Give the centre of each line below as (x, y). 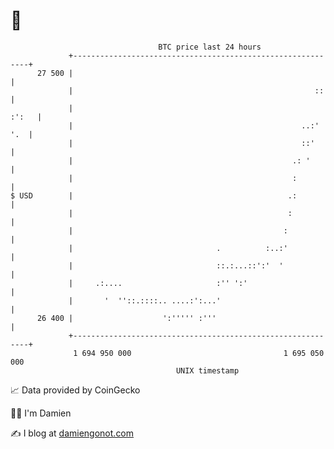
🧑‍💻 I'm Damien (41, 413)
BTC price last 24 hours (210, 47)
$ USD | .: (154, 195)
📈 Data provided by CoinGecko (75, 390)
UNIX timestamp (207, 370)
